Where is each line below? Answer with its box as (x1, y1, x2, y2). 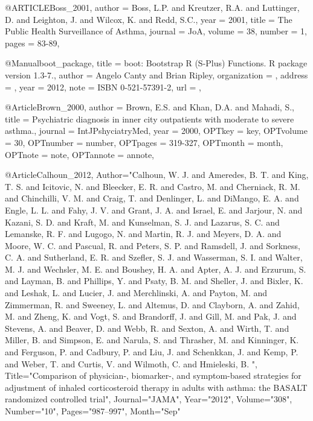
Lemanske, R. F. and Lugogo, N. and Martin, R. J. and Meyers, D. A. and (5, 227, 282, 240)
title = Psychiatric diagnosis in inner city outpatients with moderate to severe (5, 112, 294, 125)
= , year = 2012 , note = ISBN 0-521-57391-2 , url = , (5, 80, 201, 93)
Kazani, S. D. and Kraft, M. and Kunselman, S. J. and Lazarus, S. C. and (5, 215, 280, 228)
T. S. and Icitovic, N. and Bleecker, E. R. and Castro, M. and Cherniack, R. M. (5, 180, 300, 192)
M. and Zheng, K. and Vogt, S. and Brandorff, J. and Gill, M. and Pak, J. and (5, 310, 297, 323)
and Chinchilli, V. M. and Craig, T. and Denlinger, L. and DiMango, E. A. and (5, 192, 299, 204)
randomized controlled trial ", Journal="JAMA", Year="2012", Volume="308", (5, 393, 292, 405)
